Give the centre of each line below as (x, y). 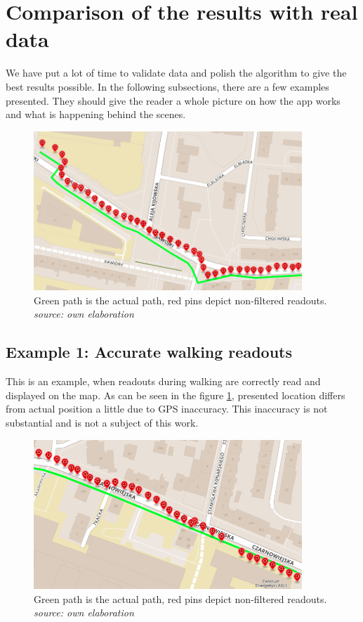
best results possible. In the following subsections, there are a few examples (167, 86)
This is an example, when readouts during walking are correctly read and (163, 381)
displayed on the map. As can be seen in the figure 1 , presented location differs (176, 395)
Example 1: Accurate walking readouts (149, 352)
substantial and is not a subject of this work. (102, 422)
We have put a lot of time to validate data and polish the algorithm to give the (176, 73)
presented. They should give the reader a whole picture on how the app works (173, 100)
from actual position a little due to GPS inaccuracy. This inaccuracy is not (167, 409)
